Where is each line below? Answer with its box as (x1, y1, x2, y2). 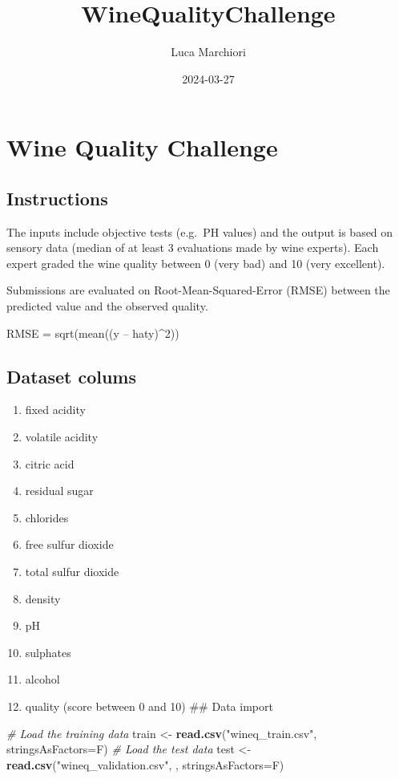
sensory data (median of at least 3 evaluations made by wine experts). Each (6, 239, 379, 256)
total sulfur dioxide (25, 563, 119, 580)
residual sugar (25, 482, 94, 499)
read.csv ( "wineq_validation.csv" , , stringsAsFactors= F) (6, 756, 284, 773)
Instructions (6, 185, 108, 210)
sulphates (25, 643, 71, 660)
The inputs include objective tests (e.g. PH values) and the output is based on (6, 223, 393, 240)
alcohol (25, 671, 60, 688)
